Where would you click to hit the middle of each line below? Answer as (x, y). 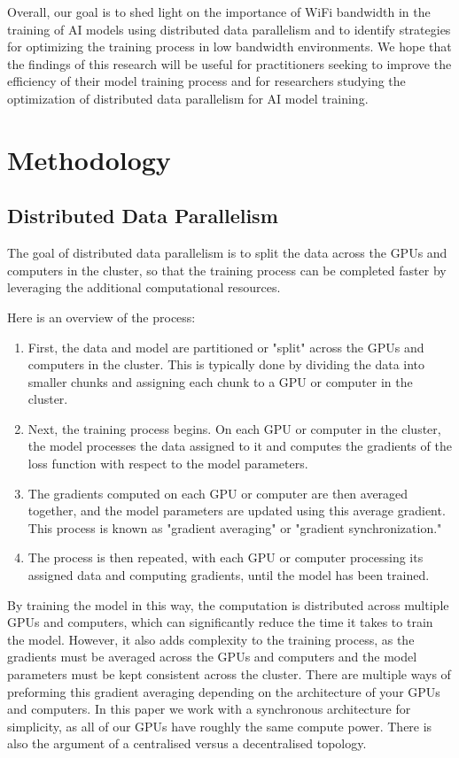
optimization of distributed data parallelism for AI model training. (188, 98)
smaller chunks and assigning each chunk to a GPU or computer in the (220, 381)
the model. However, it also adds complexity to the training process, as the (211, 639)
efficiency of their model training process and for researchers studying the (206, 81)
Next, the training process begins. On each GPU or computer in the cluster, (234, 428)
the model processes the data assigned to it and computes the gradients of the (240, 446)
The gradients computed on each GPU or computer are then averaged (218, 493)
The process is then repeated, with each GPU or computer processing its (226, 557)
